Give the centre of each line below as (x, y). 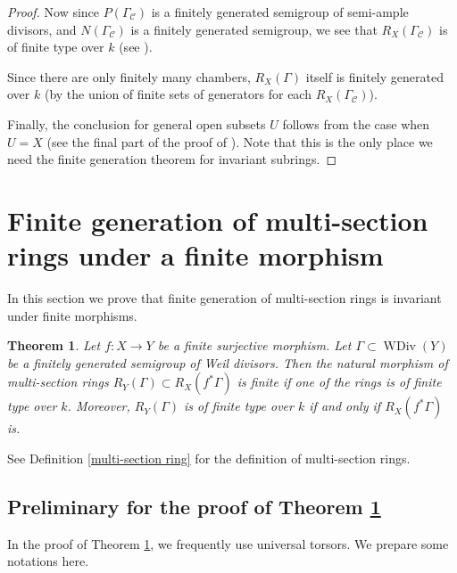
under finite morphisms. (72, 315)
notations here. (48, 561)
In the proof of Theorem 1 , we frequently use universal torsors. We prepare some (228, 543)
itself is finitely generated (374, 76)
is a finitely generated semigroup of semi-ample (280, 12)
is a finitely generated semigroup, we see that (254, 29)
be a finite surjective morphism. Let (254, 345)
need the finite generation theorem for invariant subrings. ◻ (172, 159)
